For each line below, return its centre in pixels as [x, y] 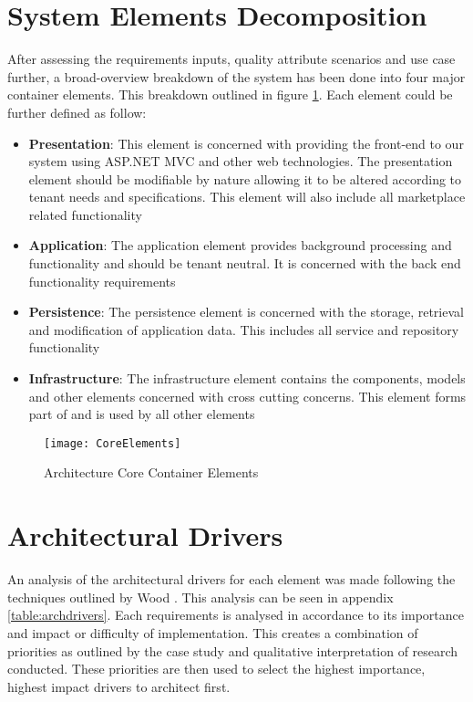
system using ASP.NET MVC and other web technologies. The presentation [241, 161]
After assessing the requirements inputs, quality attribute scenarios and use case [231, 59]
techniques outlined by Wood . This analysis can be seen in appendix [201, 597]
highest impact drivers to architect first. [119, 686]
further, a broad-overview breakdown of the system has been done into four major [236, 76]
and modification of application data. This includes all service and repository [244, 329]
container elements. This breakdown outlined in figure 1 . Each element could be [230, 94]
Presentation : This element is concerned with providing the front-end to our [246, 143]
